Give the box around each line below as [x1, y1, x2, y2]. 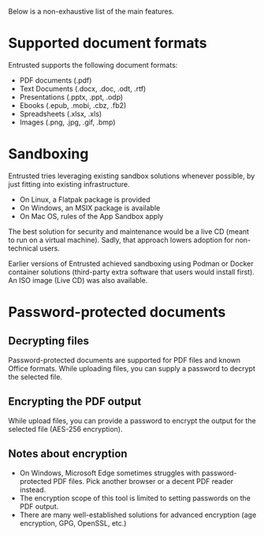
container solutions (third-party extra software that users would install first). [8, 267, 255, 277]
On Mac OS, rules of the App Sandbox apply [19, 211, 164, 221]
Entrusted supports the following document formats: [8, 60, 178, 69]
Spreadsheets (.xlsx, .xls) [19, 109, 102, 118]
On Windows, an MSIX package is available [19, 203, 161, 212]
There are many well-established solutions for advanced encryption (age [19, 510, 257, 519]
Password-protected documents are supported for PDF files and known [8, 355, 241, 365]
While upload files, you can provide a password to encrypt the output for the [8, 415, 256, 425]
